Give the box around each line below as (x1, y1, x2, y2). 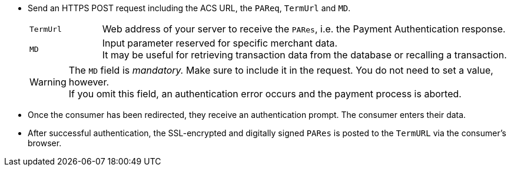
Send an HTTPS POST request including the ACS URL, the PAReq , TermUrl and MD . (28, 3, 351, 13)
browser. (28, 138, 62, 148)
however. (68, 76, 109, 88)
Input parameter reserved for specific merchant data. (102, 37, 338, 49)
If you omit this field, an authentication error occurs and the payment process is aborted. (68, 88, 462, 100)
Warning (29, 76, 67, 88)
